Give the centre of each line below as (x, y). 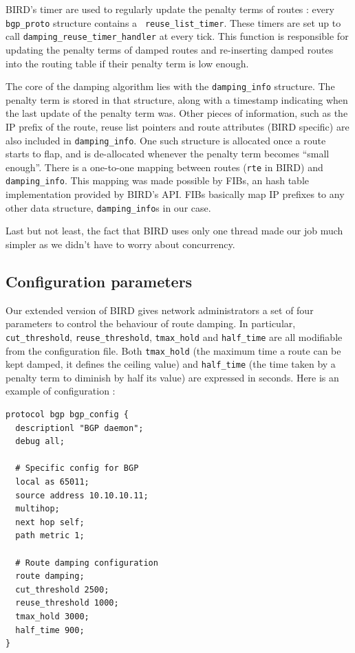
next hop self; (50, 522)
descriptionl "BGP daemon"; (79, 428)
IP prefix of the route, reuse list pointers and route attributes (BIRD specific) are (177, 126)
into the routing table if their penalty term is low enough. (127, 63)
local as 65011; (52, 482)
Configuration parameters (99, 281)
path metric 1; (50, 536)
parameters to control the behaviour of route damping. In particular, (151, 323)
